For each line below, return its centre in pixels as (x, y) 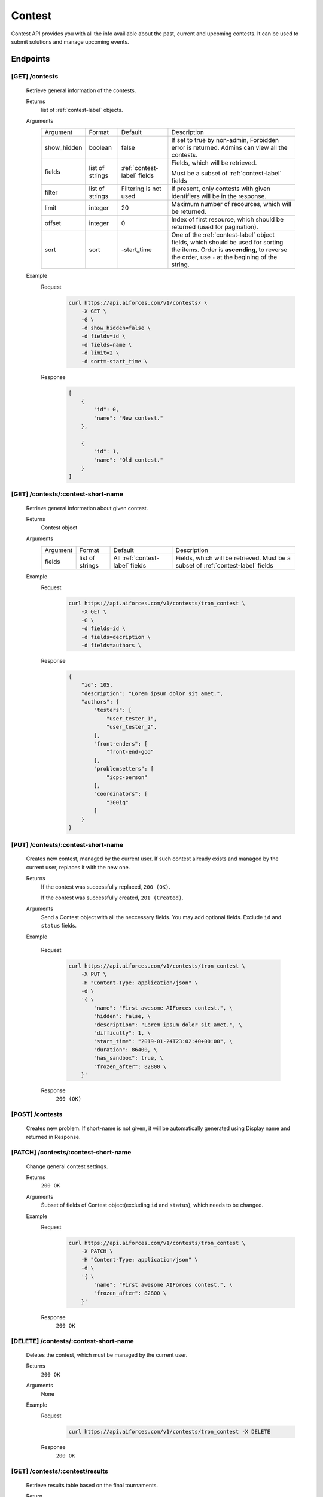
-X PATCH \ (97, 1251)
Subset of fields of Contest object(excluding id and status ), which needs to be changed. (152, 1205)
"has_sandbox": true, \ (129, 1058)
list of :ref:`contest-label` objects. (82, 110)
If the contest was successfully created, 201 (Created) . (112, 898)
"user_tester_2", (132, 727)
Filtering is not (141, 189)
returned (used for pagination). (215, 227)
